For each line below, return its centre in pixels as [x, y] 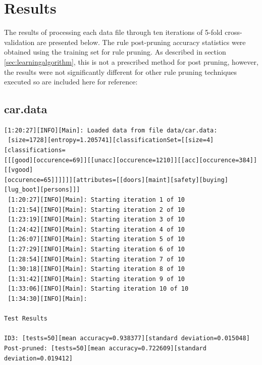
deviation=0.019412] [39, 358]
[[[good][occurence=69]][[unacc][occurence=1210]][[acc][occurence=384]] [131, 160]
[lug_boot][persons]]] [42, 190]
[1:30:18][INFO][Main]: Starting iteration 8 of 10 [96, 269]
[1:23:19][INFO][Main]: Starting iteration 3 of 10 [96, 220]
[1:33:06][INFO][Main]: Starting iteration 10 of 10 [98, 289]
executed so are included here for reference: [71, 82]
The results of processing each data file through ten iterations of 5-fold [113, 32]
